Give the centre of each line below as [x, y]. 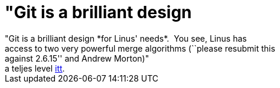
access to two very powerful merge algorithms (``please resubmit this [140, 48]
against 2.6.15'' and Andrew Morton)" [77, 58]
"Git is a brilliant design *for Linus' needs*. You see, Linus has [126, 38]
